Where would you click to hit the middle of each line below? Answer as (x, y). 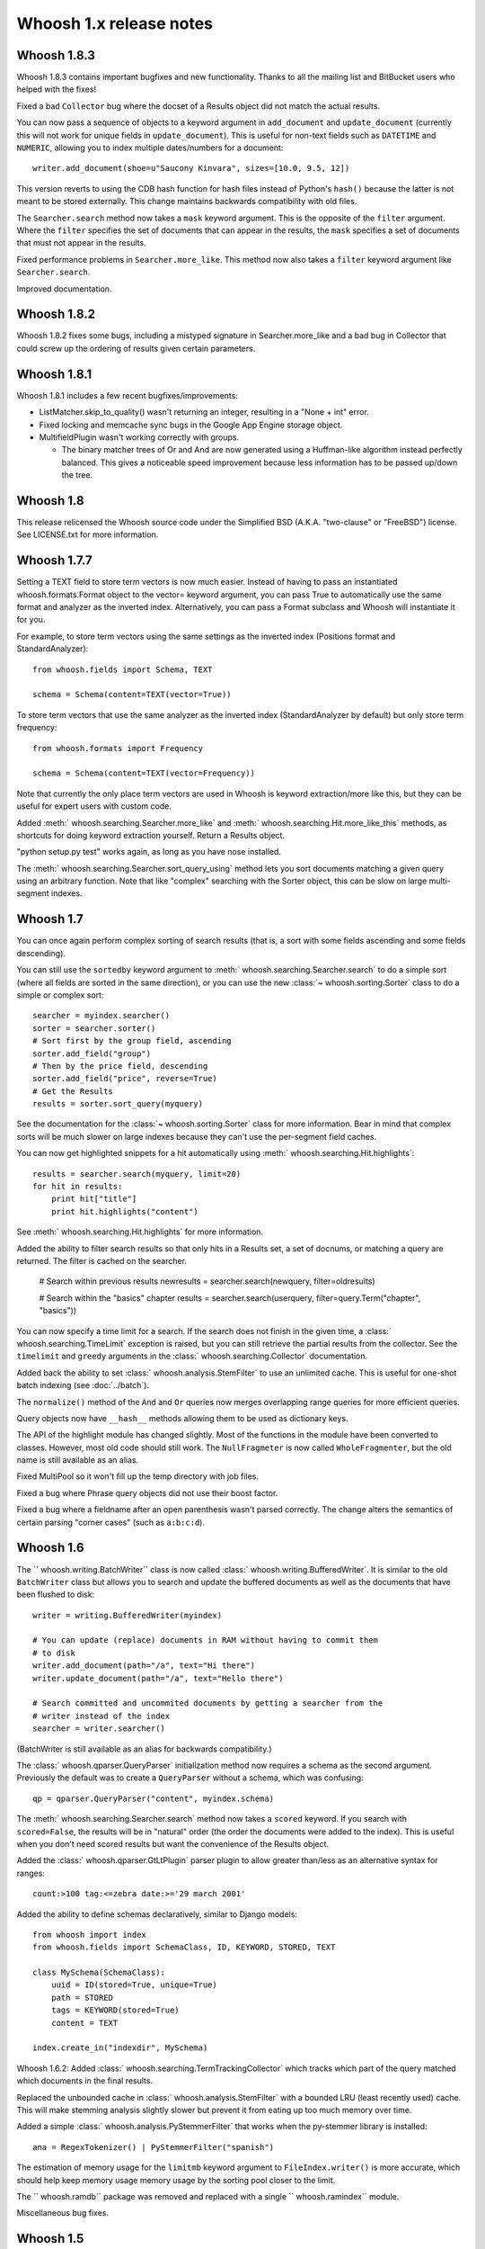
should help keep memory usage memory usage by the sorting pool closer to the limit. (176, 2180)
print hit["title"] (94, 1199)
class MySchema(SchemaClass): (99, 1973)
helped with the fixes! (57, 89)
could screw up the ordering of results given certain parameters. (136, 348)
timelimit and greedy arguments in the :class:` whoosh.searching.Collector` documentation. (192, 1356)
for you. (31, 620)
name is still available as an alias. (78, 1460)
